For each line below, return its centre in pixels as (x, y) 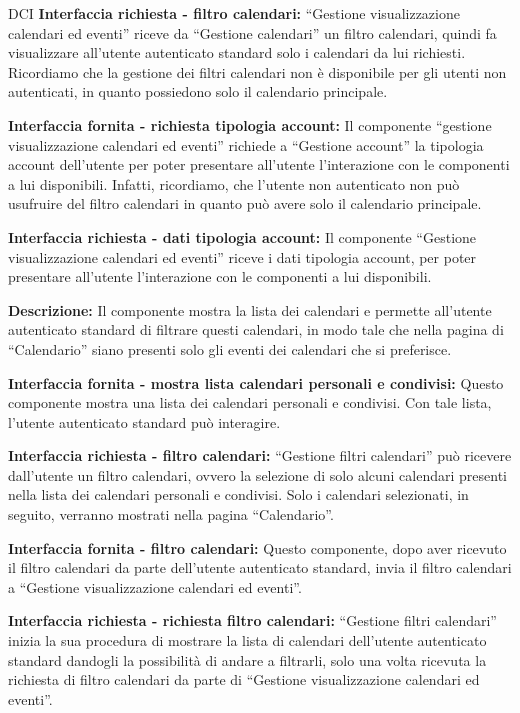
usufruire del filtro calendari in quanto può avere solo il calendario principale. (245, 203)
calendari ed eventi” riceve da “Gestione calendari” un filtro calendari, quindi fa (252, 32)
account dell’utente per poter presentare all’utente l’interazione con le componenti (259, 164)
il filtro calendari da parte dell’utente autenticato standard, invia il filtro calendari (260, 567)
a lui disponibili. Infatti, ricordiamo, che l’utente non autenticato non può (234, 183)
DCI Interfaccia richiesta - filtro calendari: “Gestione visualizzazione (234, 13)
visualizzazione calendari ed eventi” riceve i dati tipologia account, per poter (242, 256)
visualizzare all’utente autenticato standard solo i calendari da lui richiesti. (237, 52)
